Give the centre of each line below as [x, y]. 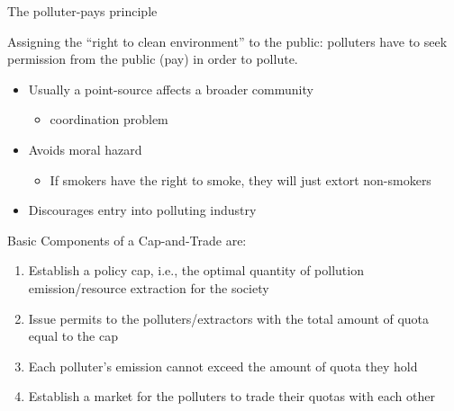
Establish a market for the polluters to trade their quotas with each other [232, 396]
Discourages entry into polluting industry [142, 210]
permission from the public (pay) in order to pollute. [153, 59]
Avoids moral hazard [85, 149]
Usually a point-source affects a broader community [171, 89]
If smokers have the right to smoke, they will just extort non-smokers [241, 179]
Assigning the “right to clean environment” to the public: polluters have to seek [227, 41]
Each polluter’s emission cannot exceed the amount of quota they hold [223, 366]
